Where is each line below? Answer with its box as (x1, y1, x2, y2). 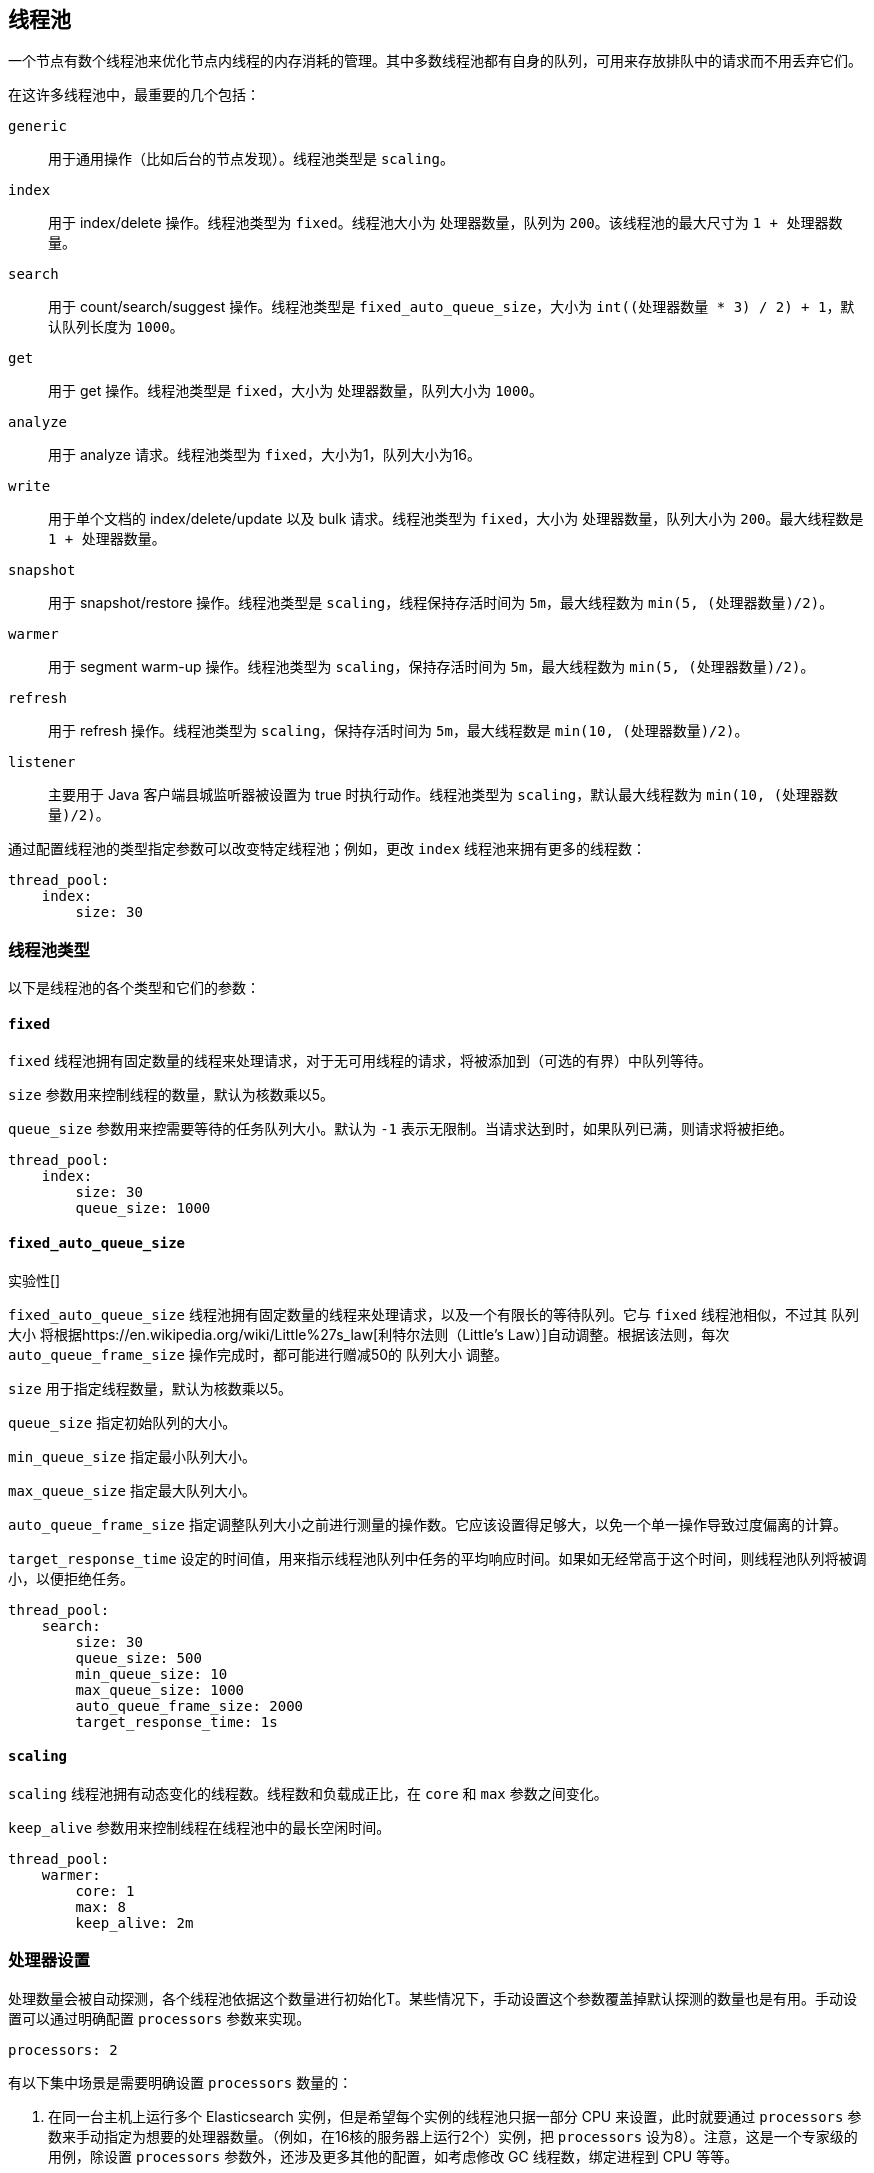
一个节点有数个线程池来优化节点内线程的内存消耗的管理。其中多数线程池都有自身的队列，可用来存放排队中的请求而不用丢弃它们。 (8, 52, 862, 70)
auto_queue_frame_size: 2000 (75, 1697, 304, 1714)
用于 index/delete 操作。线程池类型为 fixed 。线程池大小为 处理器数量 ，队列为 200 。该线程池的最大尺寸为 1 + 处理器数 (48, 214, 843, 232)
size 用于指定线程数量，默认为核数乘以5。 (8, 1379, 292, 1397)
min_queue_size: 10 (75, 1665, 228, 1682)
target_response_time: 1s (75, 1713, 278, 1730)
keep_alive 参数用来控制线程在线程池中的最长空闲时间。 (8, 1818, 391, 1836)
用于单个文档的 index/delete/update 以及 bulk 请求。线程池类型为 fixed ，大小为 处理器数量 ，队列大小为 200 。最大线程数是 (48, 510, 864, 528)
